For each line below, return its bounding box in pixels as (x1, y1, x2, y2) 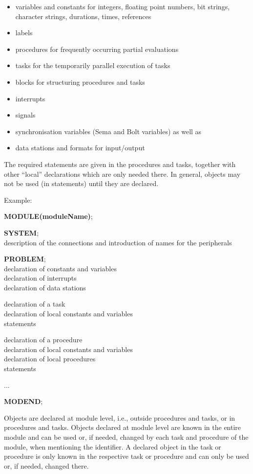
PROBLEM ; (4, 254, 46, 264)
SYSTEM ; (4, 227, 39, 237)
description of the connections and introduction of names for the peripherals (4, 237, 232, 247)
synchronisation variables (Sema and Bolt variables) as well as (15, 126, 202, 136)
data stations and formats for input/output (15, 142, 145, 153)
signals (15, 110, 36, 120)
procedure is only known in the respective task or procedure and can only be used (4, 451, 249, 461)
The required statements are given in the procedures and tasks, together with (4, 159, 236, 169)
